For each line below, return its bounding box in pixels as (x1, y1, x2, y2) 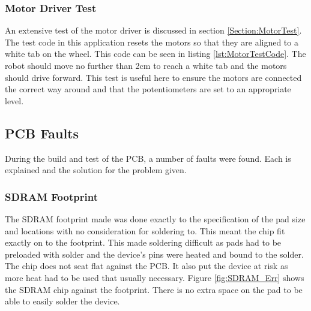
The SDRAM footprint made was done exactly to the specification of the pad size (5, 212, 306, 225)
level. (5, 94, 24, 107)
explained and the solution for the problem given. (5, 164, 187, 176)
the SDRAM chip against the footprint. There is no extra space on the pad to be (5, 283, 303, 295)
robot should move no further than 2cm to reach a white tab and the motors (5, 59, 287, 71)
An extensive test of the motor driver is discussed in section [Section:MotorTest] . (5, 24, 302, 37)
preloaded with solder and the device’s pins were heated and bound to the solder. (5, 247, 304, 260)
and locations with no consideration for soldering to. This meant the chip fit (5, 224, 285, 237)
